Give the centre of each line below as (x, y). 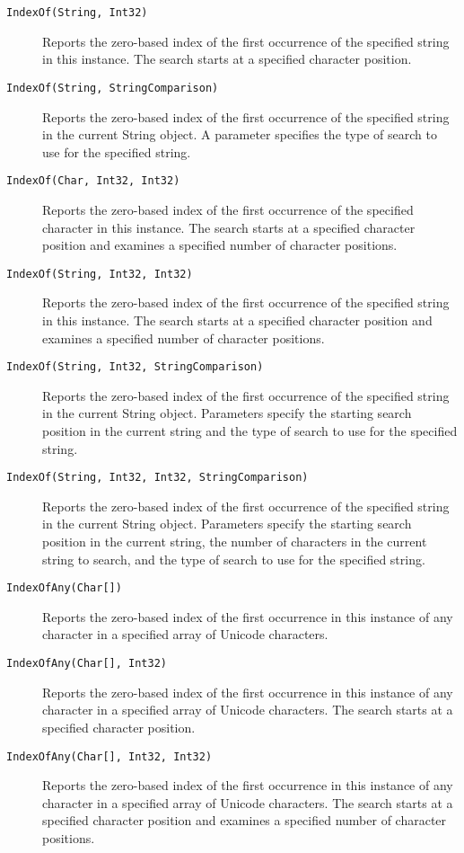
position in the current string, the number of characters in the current (235, 542)
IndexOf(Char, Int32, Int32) (93, 181)
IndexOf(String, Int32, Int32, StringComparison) (158, 478)
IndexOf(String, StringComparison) (113, 88)
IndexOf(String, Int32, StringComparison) (135, 367)
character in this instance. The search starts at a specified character (229, 227)
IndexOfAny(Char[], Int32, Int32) (109, 756)
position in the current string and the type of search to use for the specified (250, 431)
